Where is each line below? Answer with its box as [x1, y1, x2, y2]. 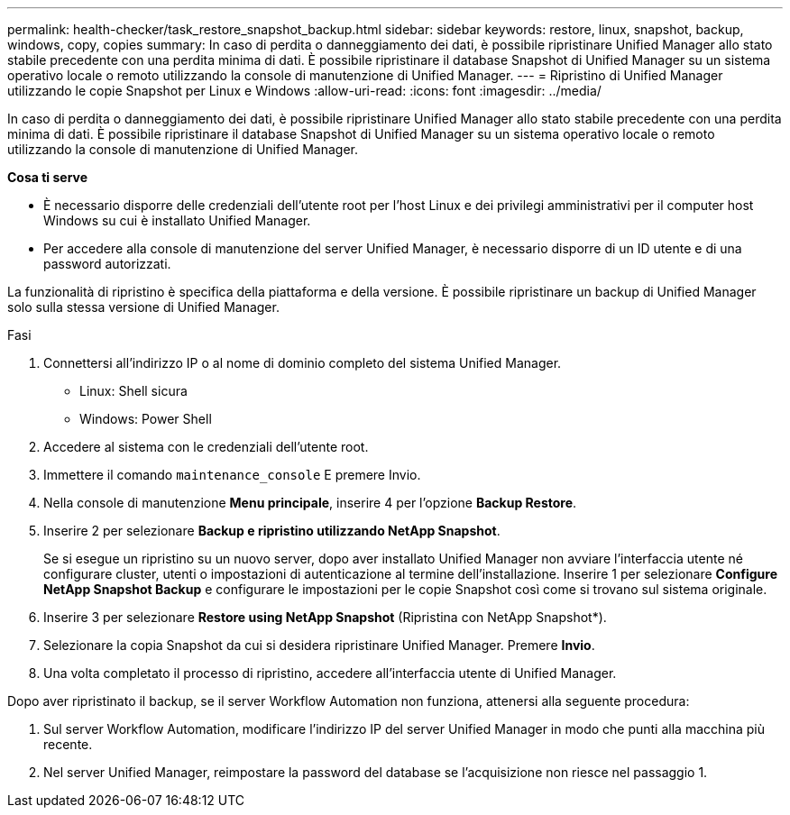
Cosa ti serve [7, 169, 88, 185]
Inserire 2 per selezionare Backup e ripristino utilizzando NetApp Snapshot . [43, 523, 501, 538]
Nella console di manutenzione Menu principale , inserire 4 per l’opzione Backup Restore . [43, 495, 577, 510]
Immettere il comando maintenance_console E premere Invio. [43, 467, 421, 482]
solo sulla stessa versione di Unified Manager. [7, 299, 280, 315]
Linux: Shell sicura [79, 383, 188, 398]
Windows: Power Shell [79, 411, 212, 426]
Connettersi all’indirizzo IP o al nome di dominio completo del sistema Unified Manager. [43, 355, 562, 371]
